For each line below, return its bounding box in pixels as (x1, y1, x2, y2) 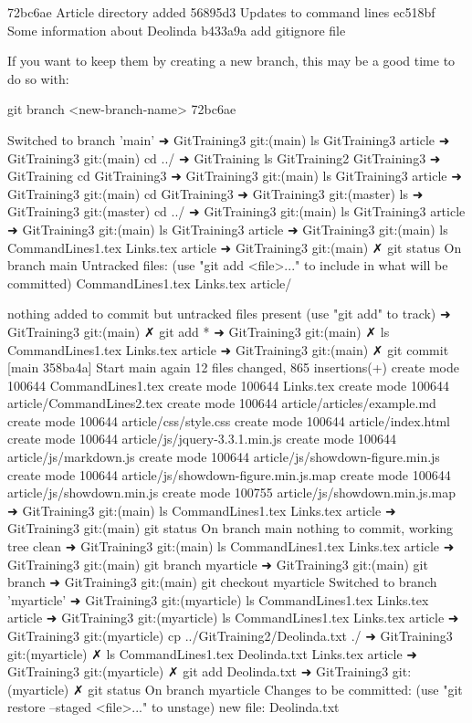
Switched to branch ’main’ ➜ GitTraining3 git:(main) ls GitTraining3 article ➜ (7, 130, 450, 149)
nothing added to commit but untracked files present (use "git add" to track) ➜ (7, 304, 451, 323)
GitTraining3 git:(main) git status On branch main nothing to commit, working (7, 519, 454, 538)
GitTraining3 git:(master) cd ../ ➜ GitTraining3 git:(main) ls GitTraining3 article (7, 202, 466, 221)
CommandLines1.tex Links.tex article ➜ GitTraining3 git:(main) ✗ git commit (7, 340, 449, 359)
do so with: (7, 68, 69, 88)
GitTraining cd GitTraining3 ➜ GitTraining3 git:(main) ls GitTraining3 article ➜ (7, 166, 462, 185)
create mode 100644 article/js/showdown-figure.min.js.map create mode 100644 (7, 465, 451, 484)
